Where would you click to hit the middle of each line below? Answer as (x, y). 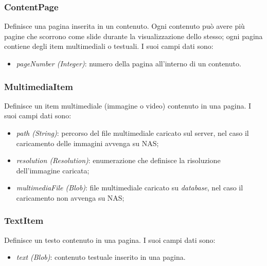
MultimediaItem (39, 86)
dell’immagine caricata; (53, 170)
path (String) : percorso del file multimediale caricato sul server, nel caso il (132, 133)
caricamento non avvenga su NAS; (70, 197)
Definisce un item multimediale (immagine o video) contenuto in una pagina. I (128, 105)
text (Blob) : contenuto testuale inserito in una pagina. (101, 257)
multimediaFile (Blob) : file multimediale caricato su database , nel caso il (130, 188)
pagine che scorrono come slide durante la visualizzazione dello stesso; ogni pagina (133, 36)
